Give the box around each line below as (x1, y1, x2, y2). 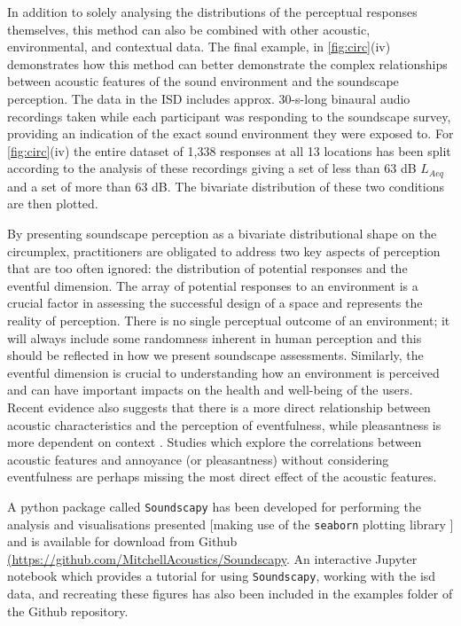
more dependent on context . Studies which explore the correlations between (7, 433, 422, 451)
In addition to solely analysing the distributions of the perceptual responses (7, 3, 418, 20)
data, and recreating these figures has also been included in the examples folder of (7, 584, 453, 603)
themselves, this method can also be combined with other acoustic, (7, 20, 371, 38)
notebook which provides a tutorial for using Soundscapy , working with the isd (7, 567, 436, 585)
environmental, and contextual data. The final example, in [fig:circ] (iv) (7, 37, 391, 56)
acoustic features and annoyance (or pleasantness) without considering (7, 450, 389, 468)
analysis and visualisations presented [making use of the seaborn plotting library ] (7, 514, 454, 533)
